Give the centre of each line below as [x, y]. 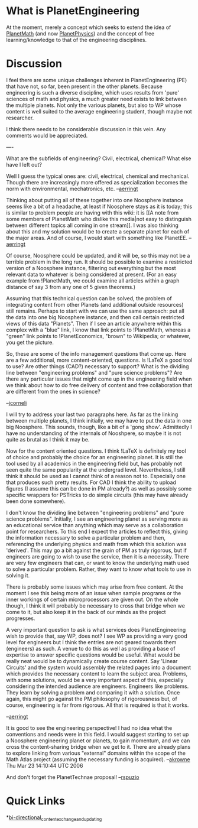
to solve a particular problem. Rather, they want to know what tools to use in [99, 569]
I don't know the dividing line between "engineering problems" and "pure [95, 512]
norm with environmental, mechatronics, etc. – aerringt [72, 189]
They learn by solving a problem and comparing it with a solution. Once [93, 692]
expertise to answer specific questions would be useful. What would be [93, 655]
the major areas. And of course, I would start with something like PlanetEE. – [99, 238]
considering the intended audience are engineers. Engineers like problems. [98, 686]
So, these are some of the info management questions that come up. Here [96, 353]
